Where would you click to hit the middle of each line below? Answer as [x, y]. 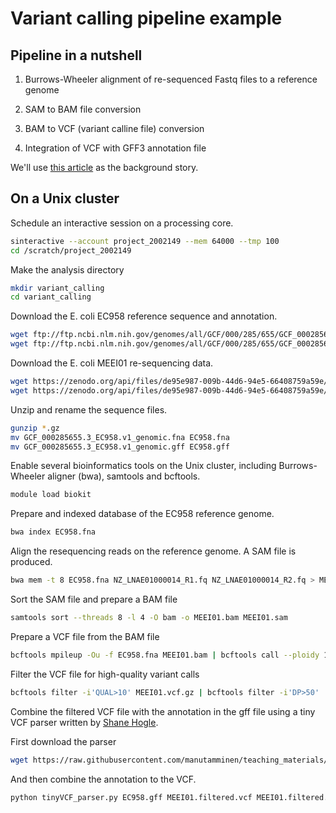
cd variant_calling [51, 297]
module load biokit [51, 495]
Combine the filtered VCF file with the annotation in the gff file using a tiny [163, 711]
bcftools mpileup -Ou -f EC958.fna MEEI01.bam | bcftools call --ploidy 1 [169, 655]
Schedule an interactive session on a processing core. [122, 223]
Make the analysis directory [67, 269]
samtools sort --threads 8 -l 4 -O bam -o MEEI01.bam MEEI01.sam [149, 618]
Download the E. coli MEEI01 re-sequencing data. [112, 363]
